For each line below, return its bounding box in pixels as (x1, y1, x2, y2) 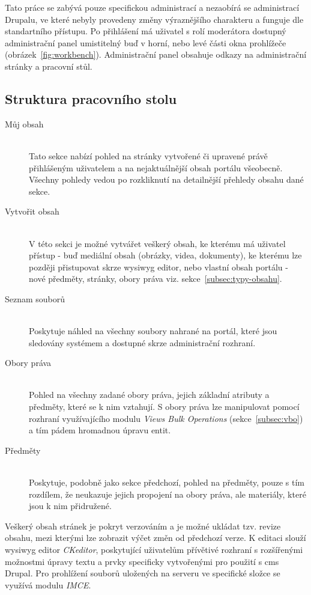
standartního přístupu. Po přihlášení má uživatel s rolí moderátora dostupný (5, 25, 286, 37)
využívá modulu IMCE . (5, 578, 91, 591)
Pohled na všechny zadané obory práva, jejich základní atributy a (29, 388, 270, 401)
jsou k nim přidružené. (29, 499, 112, 512)
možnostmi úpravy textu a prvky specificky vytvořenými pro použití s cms (5, 555, 279, 567)
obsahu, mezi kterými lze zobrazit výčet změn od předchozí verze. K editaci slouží (5, 531, 306, 544)
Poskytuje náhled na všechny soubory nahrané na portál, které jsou (29, 325, 277, 337)
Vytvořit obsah (5, 205, 59, 218)
